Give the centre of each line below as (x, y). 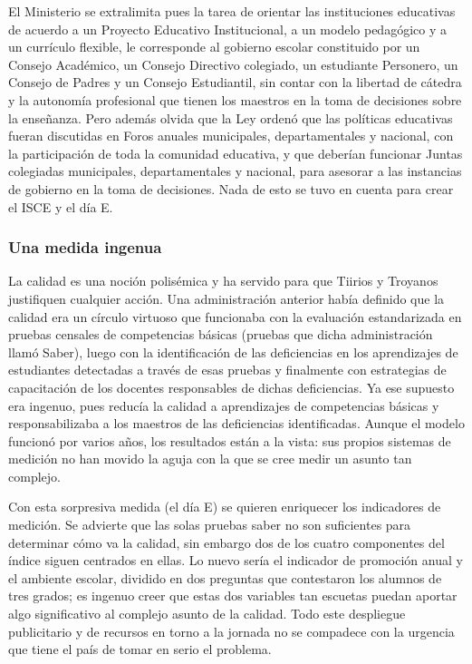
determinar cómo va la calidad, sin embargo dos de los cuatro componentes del (226, 542)
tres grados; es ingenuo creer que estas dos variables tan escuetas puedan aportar (233, 596)
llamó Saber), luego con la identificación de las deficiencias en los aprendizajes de (233, 352)
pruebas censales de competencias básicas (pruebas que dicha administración (221, 334)
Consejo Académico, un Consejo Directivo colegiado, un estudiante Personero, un (233, 64)
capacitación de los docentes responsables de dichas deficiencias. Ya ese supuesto (231, 387)
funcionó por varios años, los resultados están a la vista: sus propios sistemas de (230, 440)
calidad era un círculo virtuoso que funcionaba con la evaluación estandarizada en (235, 316)
